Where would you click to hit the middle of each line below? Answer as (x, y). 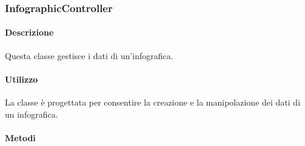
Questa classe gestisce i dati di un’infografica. (89, 55)
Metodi (20, 137)
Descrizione (29, 32)
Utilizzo (22, 79)
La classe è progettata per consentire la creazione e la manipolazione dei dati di (153, 102)
